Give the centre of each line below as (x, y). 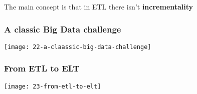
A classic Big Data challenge (63, 29)
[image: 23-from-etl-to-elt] (53, 86)
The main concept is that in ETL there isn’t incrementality (99, 6)
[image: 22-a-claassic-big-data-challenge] (78, 47)
